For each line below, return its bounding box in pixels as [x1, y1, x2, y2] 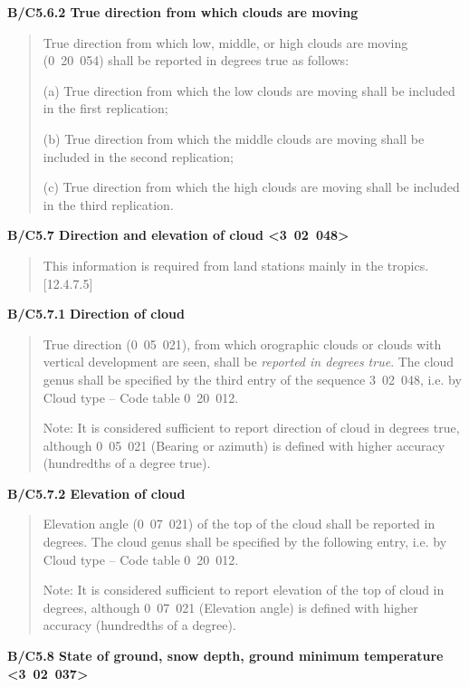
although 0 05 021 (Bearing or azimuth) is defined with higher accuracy [43, 435, 445, 454]
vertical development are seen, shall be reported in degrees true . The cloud [43, 352, 455, 371]
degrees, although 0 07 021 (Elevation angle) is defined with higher [43, 597, 418, 616]
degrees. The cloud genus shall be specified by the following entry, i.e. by [43, 532, 447, 551]
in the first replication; [43, 99, 168, 118]
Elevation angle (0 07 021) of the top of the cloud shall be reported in [43, 514, 435, 533]
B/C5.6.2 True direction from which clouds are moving [7, 3, 359, 21]
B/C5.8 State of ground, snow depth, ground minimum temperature [7, 646, 444, 665]
